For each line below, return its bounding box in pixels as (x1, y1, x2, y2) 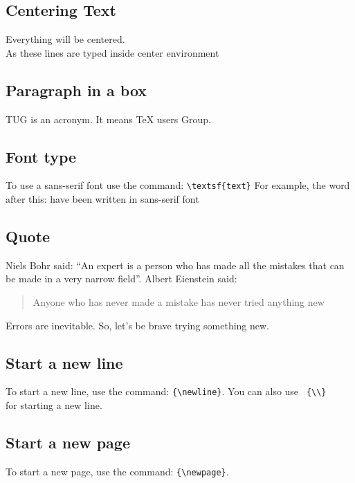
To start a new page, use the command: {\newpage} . (6, 464, 229, 478)
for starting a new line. (6, 398, 102, 412)
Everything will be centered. (6, 32, 125, 46)
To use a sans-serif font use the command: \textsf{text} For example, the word (6, 178, 350, 192)
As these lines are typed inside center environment (6, 45, 219, 60)
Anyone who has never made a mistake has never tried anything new (33, 295, 325, 309)
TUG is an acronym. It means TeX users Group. (6, 111, 211, 126)
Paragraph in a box (6, 79, 147, 100)
